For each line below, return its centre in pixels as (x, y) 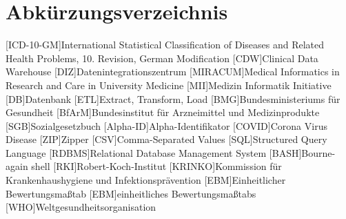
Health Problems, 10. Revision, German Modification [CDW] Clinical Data (162, 58)
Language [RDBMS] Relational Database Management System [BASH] (154, 152)
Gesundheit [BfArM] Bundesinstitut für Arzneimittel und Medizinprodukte (163, 112)
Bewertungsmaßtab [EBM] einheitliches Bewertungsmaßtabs (131, 193)
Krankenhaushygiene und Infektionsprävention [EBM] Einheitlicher (146, 180)
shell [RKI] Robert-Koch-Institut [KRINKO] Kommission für (156, 166)
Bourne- (318, 152)
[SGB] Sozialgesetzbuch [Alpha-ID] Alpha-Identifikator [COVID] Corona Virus (166, 125)
